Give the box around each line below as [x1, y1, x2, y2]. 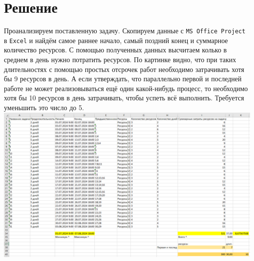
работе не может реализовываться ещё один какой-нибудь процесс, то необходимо [4, 83, 248, 93]
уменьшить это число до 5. [4, 102, 84, 112]
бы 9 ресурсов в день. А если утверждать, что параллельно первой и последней [4, 73, 242, 84]
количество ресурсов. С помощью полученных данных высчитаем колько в [4, 45, 227, 55]
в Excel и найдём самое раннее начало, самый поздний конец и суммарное [4, 35, 228, 45]
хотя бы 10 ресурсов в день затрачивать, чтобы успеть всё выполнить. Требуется [4, 93, 244, 103]
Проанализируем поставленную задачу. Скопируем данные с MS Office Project [4, 25, 246, 36]
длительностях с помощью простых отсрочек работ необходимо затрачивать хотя [4, 64, 244, 74]
